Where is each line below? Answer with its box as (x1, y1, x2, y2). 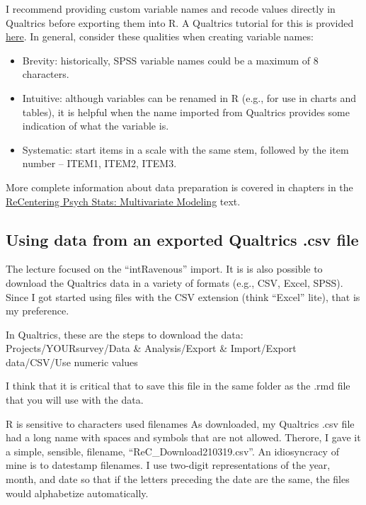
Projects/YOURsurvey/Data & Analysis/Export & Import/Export (6, 341, 297, 356)
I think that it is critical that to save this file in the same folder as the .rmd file (6, 378, 350, 393)
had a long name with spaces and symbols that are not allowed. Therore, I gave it (6, 430, 361, 445)
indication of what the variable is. (22, 118, 169, 133)
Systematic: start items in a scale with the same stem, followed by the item (22, 142, 349, 157)
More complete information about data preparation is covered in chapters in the (6, 179, 353, 194)
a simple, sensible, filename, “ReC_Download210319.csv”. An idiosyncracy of (6, 443, 339, 458)
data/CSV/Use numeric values (6, 354, 138, 369)
